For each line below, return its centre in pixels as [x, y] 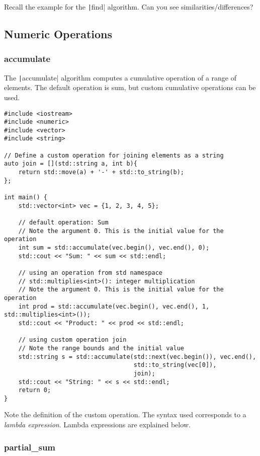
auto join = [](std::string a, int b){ [71, 164]
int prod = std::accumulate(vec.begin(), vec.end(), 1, [114, 306]
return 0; [35, 390]
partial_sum [30, 447]
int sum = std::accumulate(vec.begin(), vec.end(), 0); [114, 248]
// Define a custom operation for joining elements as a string [114, 155]
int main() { [26, 198]
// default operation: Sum [63, 223]
